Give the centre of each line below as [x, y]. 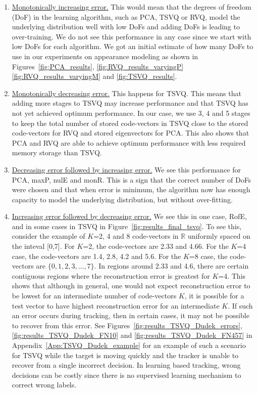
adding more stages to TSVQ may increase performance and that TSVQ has [130, 103]
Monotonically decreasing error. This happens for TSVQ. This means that [126, 93]
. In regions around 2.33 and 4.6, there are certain [171, 266]
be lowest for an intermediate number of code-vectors [94, 296]
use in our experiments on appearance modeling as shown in [105, 56]
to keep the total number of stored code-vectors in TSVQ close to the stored [130, 123]
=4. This [232, 275]
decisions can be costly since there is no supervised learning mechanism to [126, 375]
